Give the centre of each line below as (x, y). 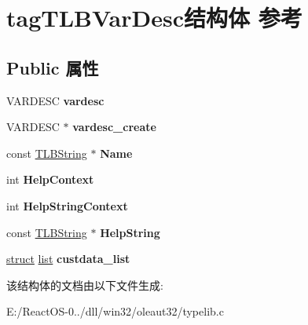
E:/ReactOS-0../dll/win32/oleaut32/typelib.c (115, 311)
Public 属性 (53, 67)
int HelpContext (50, 179)
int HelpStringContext (67, 205)
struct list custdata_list (68, 259)
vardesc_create (114, 127)
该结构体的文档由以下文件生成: (85, 285)
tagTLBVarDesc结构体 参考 (154, 18)
